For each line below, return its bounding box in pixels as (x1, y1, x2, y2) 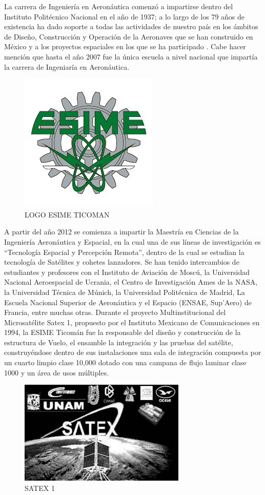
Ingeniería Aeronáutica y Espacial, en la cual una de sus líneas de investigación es (4, 236, 261, 247)
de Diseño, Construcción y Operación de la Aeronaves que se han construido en (4, 31, 253, 42)
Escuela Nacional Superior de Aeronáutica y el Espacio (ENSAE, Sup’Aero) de (4, 296, 252, 307)
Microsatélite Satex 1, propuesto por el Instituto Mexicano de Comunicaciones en (4, 316, 260, 327)
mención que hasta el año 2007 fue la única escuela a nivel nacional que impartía (4, 51, 258, 62)
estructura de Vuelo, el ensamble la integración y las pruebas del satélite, (4, 336, 233, 347)
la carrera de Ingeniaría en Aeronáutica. (4, 61, 130, 72)
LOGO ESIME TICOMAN (25, 209, 110, 220)
